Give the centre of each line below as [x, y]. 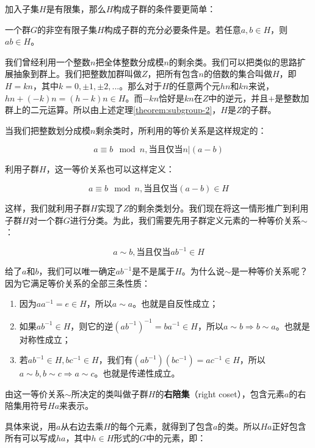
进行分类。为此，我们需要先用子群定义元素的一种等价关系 [185, 220]
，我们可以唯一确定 [77, 271]
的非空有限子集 [67, 29]
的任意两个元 [194, 85]
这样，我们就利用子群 [48, 207]
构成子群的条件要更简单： [165, 9]
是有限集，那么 [76, 9]
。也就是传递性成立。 [137, 373]
